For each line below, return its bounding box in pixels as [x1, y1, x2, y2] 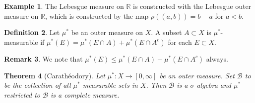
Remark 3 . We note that [4, 53, 83, 64]
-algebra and [194, 80, 232, 90]
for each [168, 36, 192, 47]
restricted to [4, 89, 40, 100]
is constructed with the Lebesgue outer [133, 1, 252, 11]
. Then [146, 80, 167, 90]
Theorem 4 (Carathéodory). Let [4, 70, 105, 80]
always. [206, 53, 228, 64]
